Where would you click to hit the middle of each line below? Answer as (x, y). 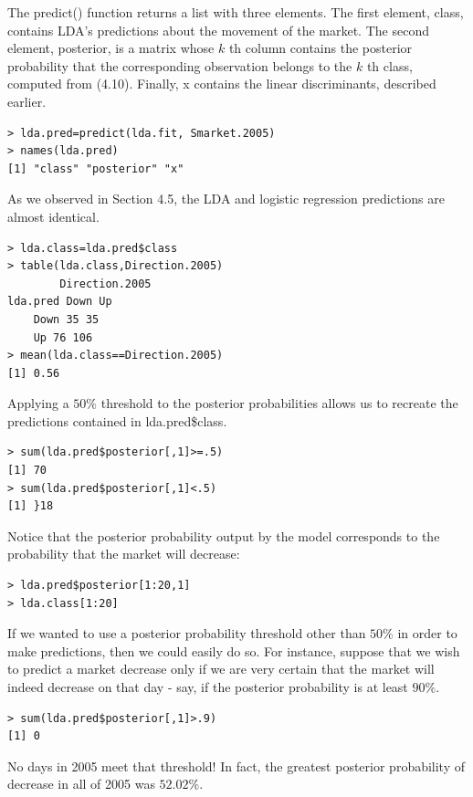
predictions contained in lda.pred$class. (117, 420)
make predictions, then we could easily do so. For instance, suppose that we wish (234, 650)
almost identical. (53, 216)
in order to (427, 633)
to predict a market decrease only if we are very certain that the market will (221, 669)
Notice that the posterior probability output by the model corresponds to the (224, 535)
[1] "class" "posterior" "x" (96, 168)
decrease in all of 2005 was (81, 784)
